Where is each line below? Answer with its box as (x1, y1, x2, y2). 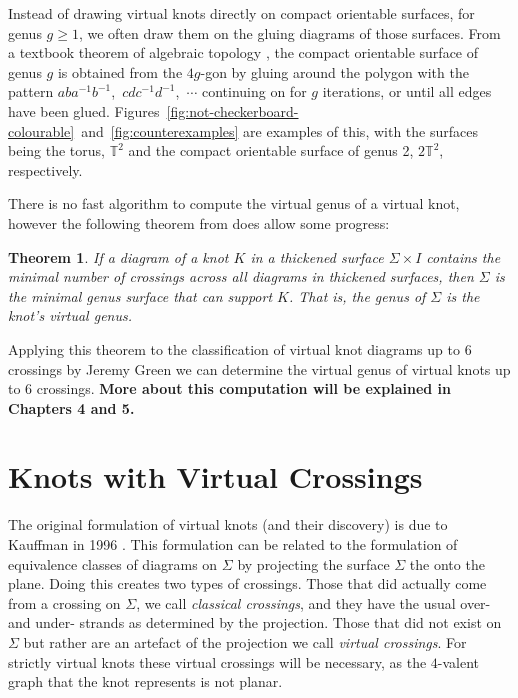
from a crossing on (8, 592, 121, 613)
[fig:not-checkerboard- (166, 100, 299, 121)
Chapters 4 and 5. (8, 397, 135, 418)
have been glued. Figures (8, 100, 160, 121)
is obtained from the (57, 61, 183, 82)
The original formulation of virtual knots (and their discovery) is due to (8, 514, 448, 535)
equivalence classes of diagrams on (8, 553, 218, 574)
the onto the (409, 553, 485, 574)
